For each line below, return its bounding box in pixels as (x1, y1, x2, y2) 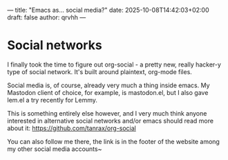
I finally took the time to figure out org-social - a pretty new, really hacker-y (7, 60, 221, 69)
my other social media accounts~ (7, 145, 102, 153)
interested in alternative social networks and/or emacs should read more (7, 116, 214, 125)
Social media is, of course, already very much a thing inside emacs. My (7, 81, 210, 89)
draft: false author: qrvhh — (7, 13, 86, 21)
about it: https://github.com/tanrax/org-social (7, 124, 137, 132)
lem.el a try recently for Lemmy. (7, 96, 98, 104)
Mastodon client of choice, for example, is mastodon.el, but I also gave (7, 88, 209, 96)
